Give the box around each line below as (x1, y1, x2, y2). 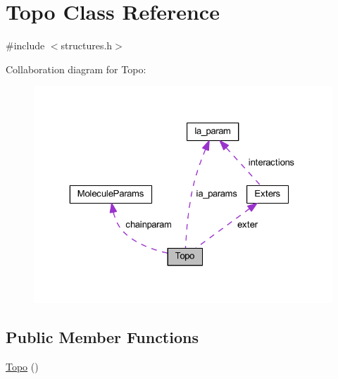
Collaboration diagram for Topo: (6, 61, 146, 76)
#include (6, 38, 45, 53)
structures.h (61, 38, 113, 53)
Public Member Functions (6, 325, 199, 347)
